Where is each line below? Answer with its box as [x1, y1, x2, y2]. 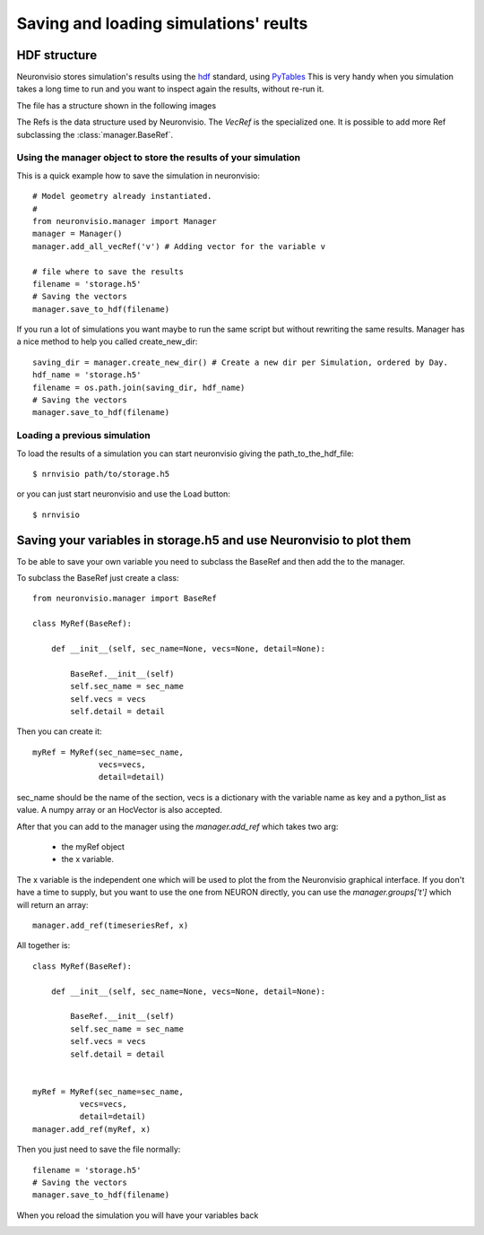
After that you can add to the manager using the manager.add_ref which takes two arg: [16, 821, 339, 832]
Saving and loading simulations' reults [16, 13, 308, 33]
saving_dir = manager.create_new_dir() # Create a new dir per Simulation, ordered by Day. [32, 357, 448, 367]
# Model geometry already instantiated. [32, 191, 212, 202]
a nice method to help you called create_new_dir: [16, 336, 198, 347]
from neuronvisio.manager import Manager [32, 216, 217, 226]
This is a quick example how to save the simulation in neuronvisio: [16, 170, 260, 181]
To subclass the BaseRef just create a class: [16, 573, 179, 583]
